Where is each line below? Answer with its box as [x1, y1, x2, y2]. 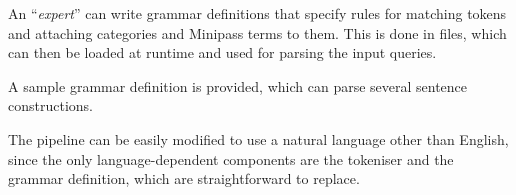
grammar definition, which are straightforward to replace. [8, 168, 360, 189]
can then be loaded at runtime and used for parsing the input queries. [8, 42, 437, 63]
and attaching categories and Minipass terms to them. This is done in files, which [8, 22, 507, 43]
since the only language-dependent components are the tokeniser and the [8, 148, 454, 169]
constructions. [8, 95, 93, 116]
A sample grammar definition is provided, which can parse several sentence [8, 75, 468, 96]
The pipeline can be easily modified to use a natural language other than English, [8, 128, 509, 149]
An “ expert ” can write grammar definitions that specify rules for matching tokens [8, 3, 507, 23]
